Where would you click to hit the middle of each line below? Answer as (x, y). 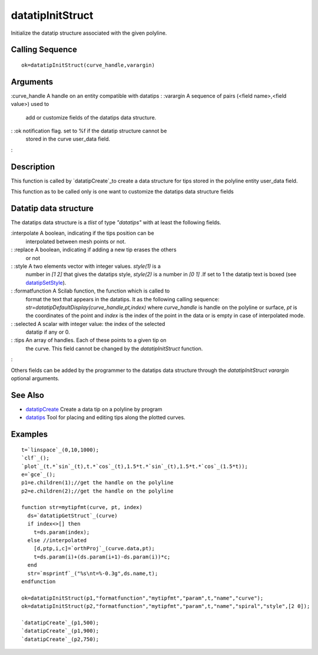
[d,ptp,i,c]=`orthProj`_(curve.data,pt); (94, 548)
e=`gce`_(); (39, 474)
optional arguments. (35, 378)
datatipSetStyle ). (46, 282)
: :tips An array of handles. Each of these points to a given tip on (89, 340)
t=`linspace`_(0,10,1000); (60, 450)
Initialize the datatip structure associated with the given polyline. (89, 33)
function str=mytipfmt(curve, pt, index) (82, 507)
